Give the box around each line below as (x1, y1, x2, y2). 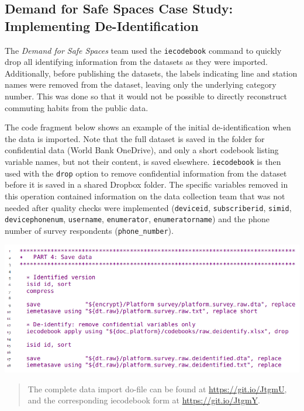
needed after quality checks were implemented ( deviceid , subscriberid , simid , (5, 201, 292, 213)
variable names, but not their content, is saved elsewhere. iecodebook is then (5, 156, 281, 167)
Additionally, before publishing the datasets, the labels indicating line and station (5, 67, 298, 79)
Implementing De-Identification (5, 16, 199, 34)
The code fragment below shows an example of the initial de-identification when (5, 121, 291, 133)
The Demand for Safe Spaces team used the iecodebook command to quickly (5, 44, 282, 56)
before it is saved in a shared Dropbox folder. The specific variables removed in (5, 178, 288, 191)
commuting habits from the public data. (5, 101, 148, 113)
